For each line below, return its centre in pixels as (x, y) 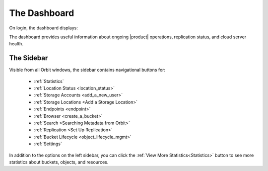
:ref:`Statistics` (49, 81)
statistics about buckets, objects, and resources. (59, 162)
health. (16, 44)
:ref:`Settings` (48, 144)
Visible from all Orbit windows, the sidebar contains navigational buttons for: (87, 70)
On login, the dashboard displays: (43, 28)
